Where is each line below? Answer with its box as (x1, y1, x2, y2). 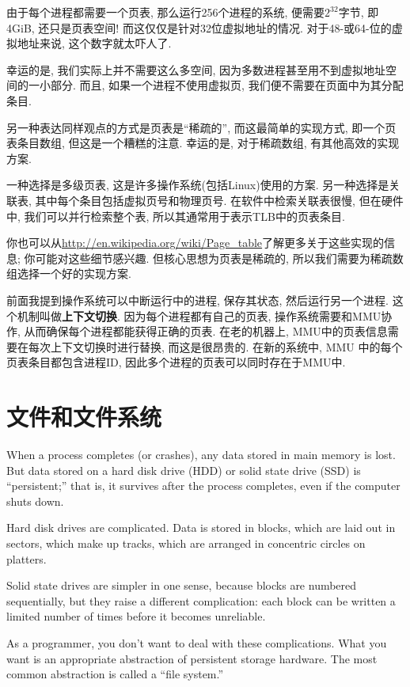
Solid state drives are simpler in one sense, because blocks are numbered (6, 577, 357, 594)
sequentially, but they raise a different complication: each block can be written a (6, 592, 396, 609)
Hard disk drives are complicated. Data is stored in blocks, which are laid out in (6, 519, 396, 536)
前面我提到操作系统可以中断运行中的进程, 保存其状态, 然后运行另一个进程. (6, 291, 389, 308)
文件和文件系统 (6, 400, 162, 433)
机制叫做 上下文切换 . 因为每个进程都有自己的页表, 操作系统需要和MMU (17, 307, 382, 324)
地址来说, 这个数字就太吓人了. (17, 35, 172, 51)
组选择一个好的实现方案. (6, 265, 131, 282)
